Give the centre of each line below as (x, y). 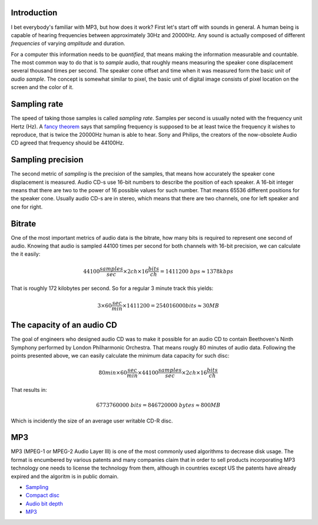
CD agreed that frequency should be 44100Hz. (68, 143)
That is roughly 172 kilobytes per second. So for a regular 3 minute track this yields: (112, 288)
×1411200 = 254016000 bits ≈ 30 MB (171, 306)
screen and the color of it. (42, 87)
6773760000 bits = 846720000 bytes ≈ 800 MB (158, 405)
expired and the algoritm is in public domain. (65, 476)
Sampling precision (47, 160)
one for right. (27, 207)
